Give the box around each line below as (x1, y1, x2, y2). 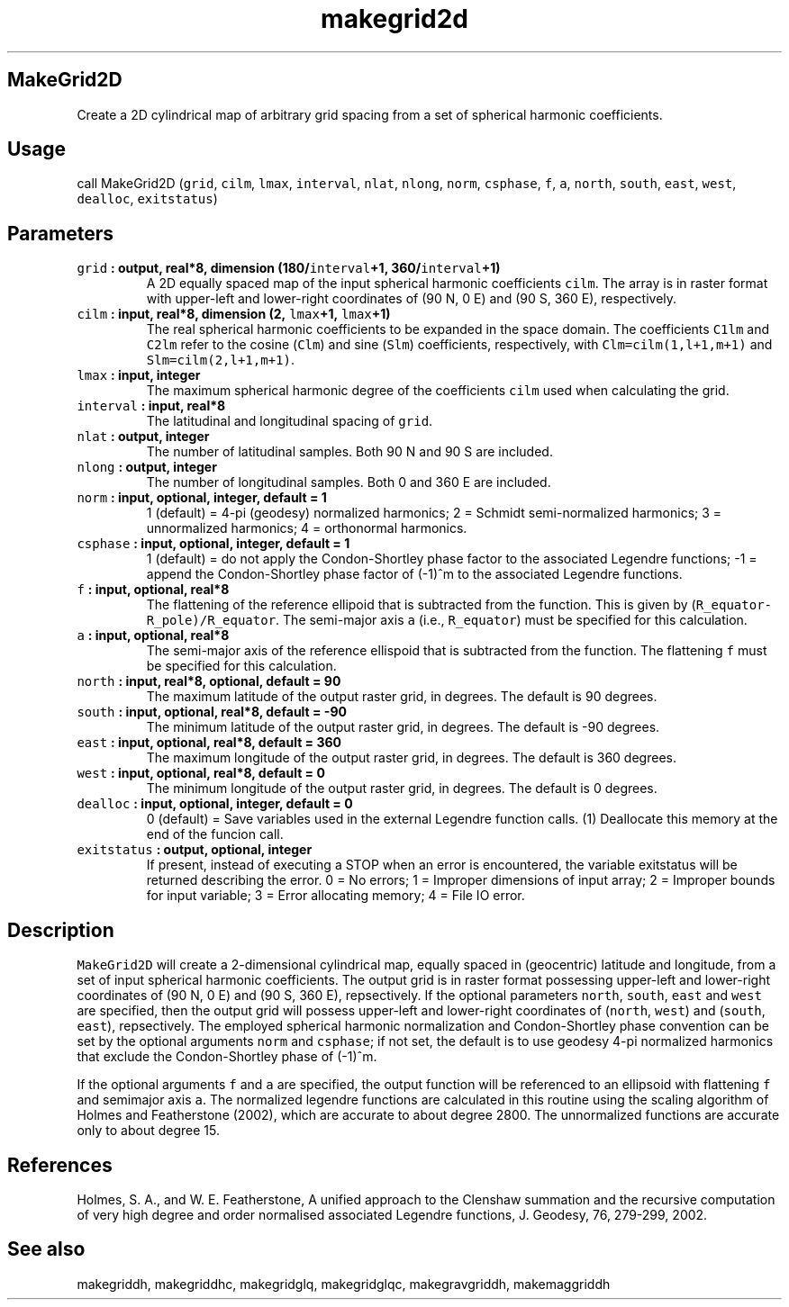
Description (7, 918, 114, 942)
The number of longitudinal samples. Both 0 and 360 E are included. (146, 474, 551, 491)
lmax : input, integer (77, 367, 201, 383)
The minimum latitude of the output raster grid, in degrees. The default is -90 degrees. (146, 719, 660, 735)
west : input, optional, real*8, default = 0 (77, 765, 325, 781)
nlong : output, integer (77, 459, 217, 475)
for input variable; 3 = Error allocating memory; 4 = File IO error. (146, 888, 525, 904)
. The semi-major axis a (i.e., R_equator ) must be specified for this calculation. (276, 612, 748, 628)
